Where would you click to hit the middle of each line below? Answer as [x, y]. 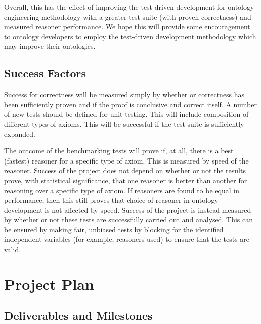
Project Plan [49, 283]
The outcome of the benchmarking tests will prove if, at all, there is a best [119, 151]
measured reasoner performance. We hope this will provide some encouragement [127, 26]
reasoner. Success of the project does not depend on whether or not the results [125, 170]
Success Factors [45, 73]
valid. [13, 249]
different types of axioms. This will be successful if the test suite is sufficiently [124, 124]
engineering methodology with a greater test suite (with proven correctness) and [128, 16]
